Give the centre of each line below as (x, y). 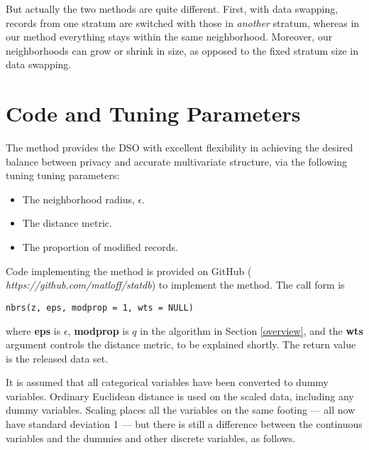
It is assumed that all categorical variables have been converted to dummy (167, 382)
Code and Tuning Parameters (153, 113)
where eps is (33, 330)
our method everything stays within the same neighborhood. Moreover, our (169, 37)
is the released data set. (57, 358)
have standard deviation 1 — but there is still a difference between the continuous (184, 424)
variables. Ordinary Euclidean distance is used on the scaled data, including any (180, 396)
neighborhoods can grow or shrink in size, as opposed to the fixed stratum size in (182, 50)
